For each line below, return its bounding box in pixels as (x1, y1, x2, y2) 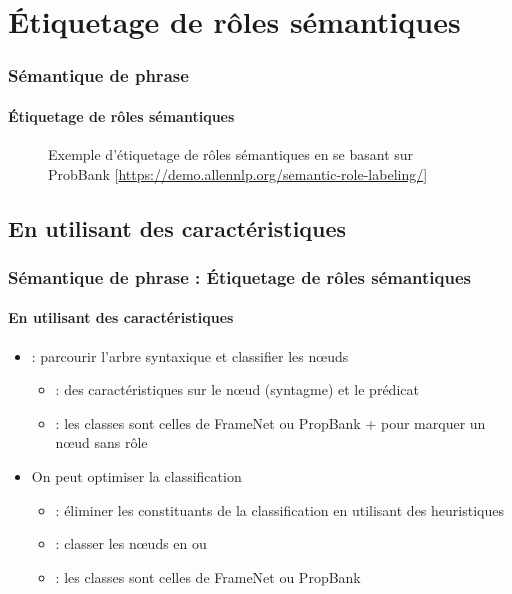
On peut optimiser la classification (31, 466, 242, 486)
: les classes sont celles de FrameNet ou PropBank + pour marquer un (55, 412, 486, 433)
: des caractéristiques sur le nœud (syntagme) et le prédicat (55, 379, 419, 400)
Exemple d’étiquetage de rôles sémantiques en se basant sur (48, 144, 414, 165)
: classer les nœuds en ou (55, 533, 207, 554)
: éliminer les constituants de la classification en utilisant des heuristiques (55, 499, 504, 520)
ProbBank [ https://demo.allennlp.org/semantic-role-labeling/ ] (48, 163, 428, 184)
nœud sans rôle (55, 432, 148, 453)
